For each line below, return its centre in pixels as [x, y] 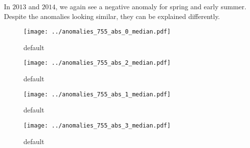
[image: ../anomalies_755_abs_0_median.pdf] [97, 32]
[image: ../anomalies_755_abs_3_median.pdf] [97, 125]
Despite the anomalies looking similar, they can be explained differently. [112, 16]
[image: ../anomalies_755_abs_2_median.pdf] [97, 63]
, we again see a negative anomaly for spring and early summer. [151, 6]
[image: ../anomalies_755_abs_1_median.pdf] [97, 94]
